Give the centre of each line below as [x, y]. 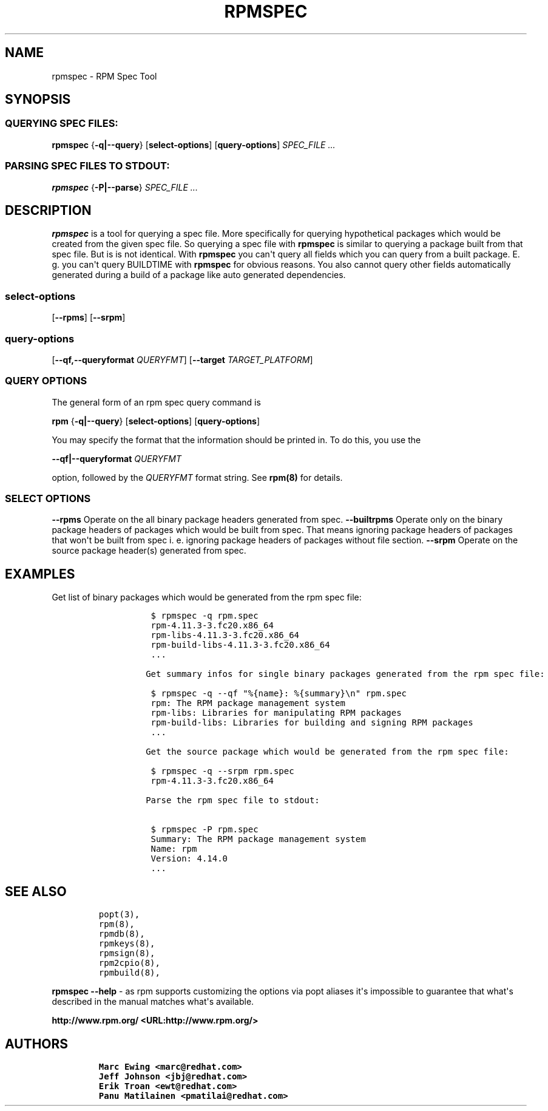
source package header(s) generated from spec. [149, 551]
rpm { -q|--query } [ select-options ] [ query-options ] [156, 421]
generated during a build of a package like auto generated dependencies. [199, 275]
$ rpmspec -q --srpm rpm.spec [222, 771]
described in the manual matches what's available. [153, 1002]
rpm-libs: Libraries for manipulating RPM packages [276, 713]
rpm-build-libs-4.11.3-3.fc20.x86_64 [240, 645]
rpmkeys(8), [127, 944]
